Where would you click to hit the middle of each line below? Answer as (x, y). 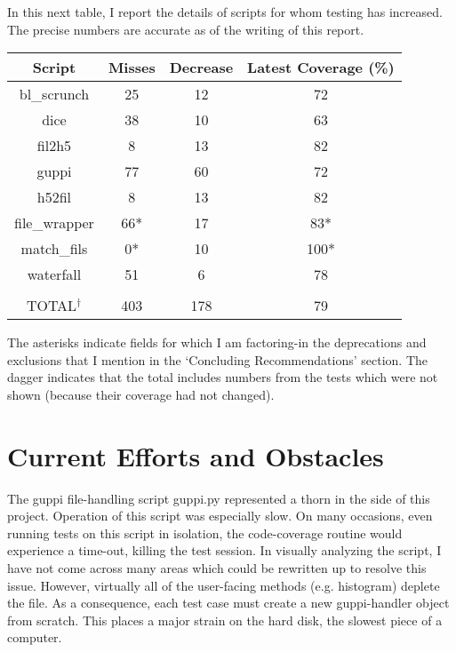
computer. (35, 637)
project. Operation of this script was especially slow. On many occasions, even (220, 516)
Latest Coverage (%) (321, 68)
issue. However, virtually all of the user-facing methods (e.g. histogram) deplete (224, 585)
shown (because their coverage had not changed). (141, 394)
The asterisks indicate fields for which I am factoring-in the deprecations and (217, 342)
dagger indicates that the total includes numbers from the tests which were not (223, 377)
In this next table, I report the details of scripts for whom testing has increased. (225, 12)
